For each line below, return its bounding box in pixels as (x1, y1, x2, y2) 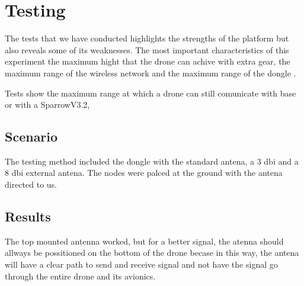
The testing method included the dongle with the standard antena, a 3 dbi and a (5, 155, 299, 167)
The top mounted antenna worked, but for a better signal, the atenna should (5, 234, 284, 247)
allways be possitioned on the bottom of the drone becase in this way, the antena (5, 246, 299, 259)
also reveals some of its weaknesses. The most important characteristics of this (5, 43, 289, 56)
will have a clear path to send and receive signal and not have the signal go (5, 258, 278, 271)
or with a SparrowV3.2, (5, 98, 90, 111)
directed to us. (5, 178, 57, 191)
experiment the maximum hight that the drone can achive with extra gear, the (5, 55, 290, 68)
